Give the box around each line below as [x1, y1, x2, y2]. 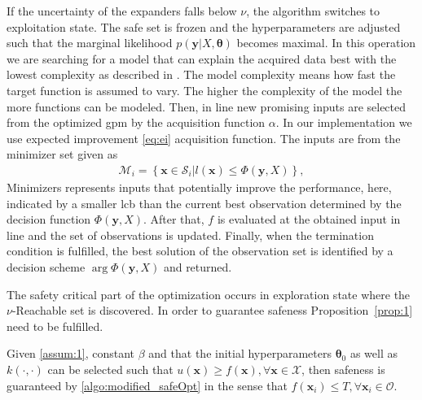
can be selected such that [47, 360, 174, 377]
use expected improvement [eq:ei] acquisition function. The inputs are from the [7, 129, 401, 146]
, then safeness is [301, 360, 385, 377]
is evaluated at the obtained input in [217, 211, 401, 228]
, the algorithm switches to [246, 2, 380, 19]
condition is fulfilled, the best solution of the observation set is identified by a [7, 242, 393, 259]
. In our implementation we [275, 114, 412, 131]
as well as [349, 345, 398, 362]
